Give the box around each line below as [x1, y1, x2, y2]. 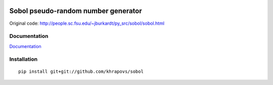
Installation [9, 56, 38, 63]
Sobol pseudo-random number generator [9, 7, 143, 15]
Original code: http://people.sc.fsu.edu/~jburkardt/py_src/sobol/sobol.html [9, 20, 164, 26]
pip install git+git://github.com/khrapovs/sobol [18, 68, 144, 74]
